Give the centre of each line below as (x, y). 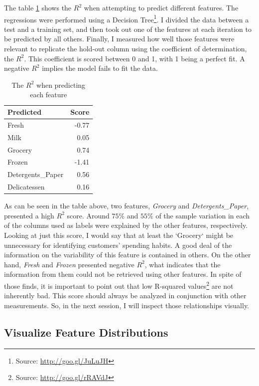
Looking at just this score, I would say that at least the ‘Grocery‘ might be (119, 235)
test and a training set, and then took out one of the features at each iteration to (128, 29)
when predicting (61, 85)
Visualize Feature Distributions (86, 332)
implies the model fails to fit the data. (100, 68)
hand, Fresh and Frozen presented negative (69, 264)
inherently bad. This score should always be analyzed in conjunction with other (125, 295)
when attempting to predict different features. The (161, 7)
